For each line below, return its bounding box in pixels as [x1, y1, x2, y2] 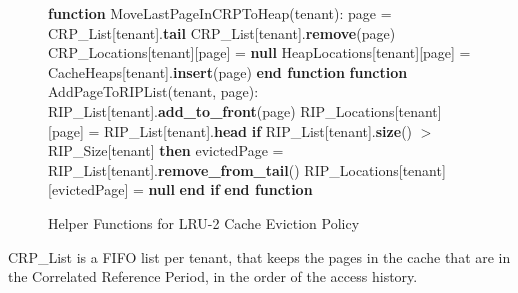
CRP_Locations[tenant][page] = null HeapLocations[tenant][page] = [48, 42, 471, 63]
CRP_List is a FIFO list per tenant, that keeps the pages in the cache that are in [8, 246, 511, 267]
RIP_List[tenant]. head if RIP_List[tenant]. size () [103, 120, 413, 141]
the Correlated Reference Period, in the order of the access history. [8, 266, 418, 287]
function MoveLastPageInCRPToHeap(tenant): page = [48, 3, 392, 23]
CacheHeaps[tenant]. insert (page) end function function [48, 61, 408, 82]
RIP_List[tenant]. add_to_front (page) [48, 100, 296, 121]
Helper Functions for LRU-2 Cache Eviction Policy [48, 212, 360, 233]
